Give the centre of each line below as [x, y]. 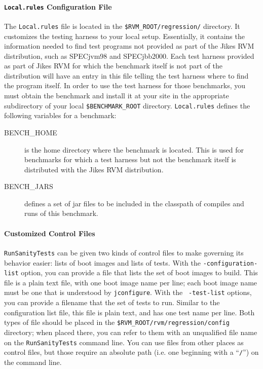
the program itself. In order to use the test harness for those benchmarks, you [125, 85]
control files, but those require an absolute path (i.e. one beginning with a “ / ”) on [131, 352]
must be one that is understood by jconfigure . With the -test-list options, [128, 292]
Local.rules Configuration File [58, 6]
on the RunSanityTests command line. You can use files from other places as [124, 342]
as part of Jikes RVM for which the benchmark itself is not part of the [113, 66]
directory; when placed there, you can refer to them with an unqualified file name [131, 332]
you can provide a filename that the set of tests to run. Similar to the [112, 302]
